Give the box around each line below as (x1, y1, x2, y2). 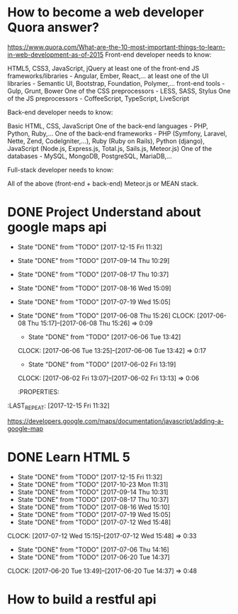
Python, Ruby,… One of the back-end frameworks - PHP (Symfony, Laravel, (7, 129, 227, 138)
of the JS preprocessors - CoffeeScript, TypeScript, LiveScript (7, 94, 190, 103)
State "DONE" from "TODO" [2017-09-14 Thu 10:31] (17, 487, 169, 496)
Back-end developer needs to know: (7, 108, 113, 116)
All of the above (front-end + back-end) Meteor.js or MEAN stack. (7, 179, 199, 188)
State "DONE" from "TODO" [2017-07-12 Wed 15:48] (17, 518, 171, 526)
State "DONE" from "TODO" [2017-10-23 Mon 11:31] (17, 480, 169, 489)
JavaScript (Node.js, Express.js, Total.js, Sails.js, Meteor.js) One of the (7, 144, 212, 152)
